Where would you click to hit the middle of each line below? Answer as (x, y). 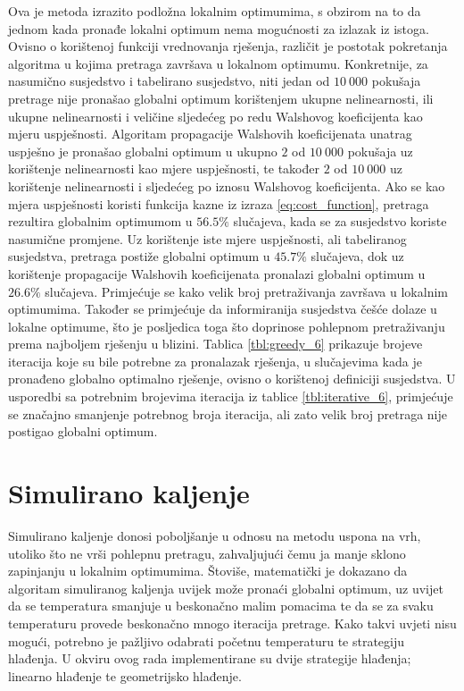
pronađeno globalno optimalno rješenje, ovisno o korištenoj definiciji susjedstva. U (232, 379)
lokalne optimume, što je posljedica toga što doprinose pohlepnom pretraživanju (227, 326)
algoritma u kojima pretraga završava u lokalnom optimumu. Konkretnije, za (218, 63)
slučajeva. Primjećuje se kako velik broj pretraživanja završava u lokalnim (246, 291)
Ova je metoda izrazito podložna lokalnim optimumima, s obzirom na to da (215, 11)
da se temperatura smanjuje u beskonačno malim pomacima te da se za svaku (221, 606)
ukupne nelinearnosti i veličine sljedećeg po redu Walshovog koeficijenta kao (215, 116)
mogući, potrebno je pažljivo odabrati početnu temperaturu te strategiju (207, 640)
